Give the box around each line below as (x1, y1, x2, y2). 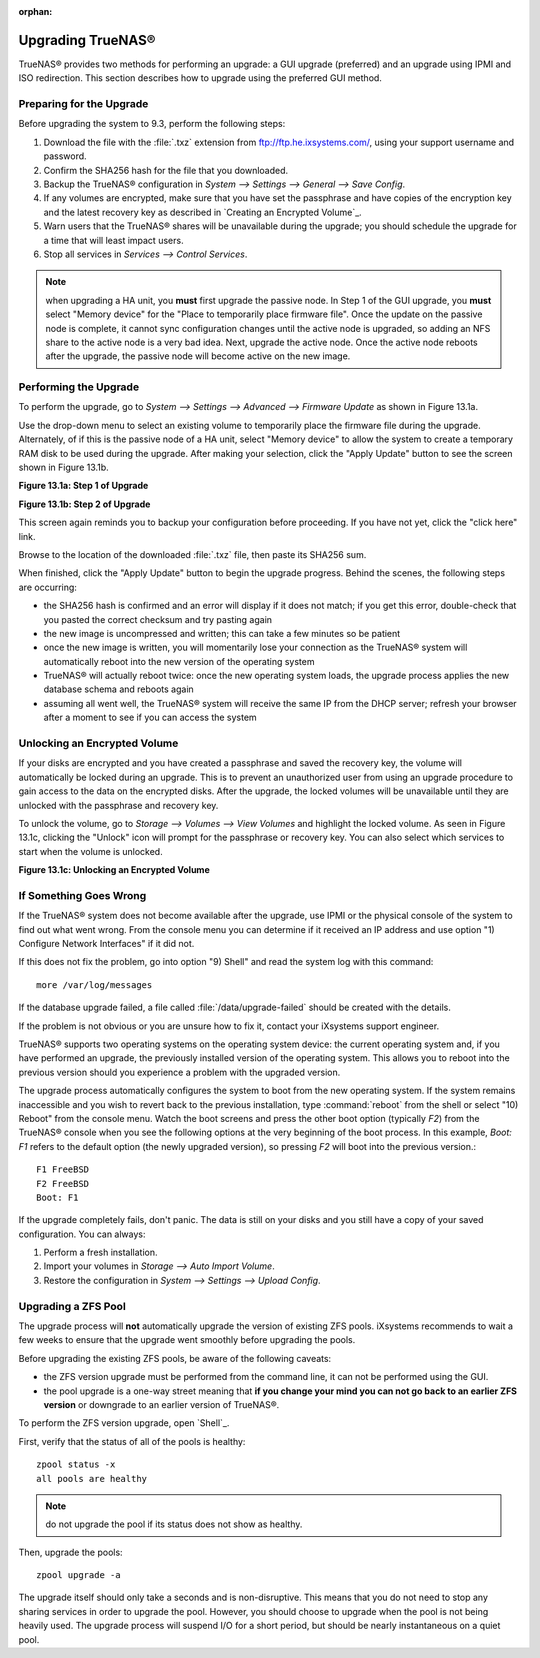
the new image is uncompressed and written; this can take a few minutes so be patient (43, 627, 401, 639)
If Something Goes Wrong (18, 888, 147, 902)
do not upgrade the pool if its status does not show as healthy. (45, 1518, 303, 1530)
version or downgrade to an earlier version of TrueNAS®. (43, 1398, 280, 1410)
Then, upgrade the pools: (18, 1546, 124, 1558)
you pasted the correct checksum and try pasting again (43, 613, 273, 625)
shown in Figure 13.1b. (18, 461, 109, 473)
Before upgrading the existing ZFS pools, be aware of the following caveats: (18, 1352, 332, 1364)
